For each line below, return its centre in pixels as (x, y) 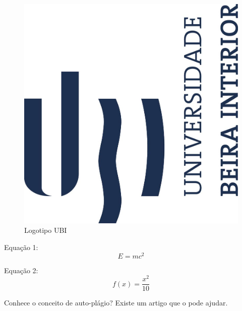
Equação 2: (21, 270)
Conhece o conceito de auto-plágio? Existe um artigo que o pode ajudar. (116, 303)
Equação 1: (21, 247)
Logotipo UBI (46, 230)
